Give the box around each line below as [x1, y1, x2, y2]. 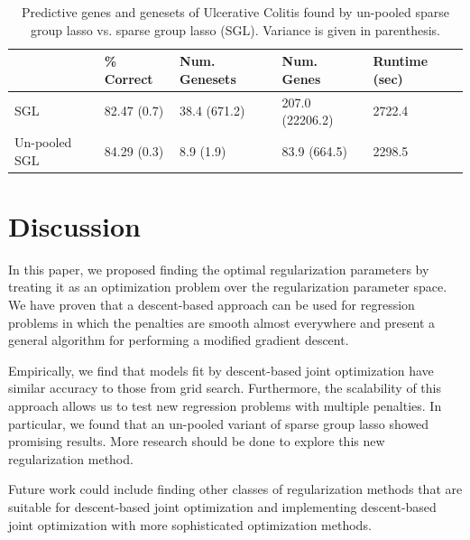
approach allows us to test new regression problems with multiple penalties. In [8, 396, 442, 415]
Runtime [373, 51, 429, 70]
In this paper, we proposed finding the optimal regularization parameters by [8, 259, 429, 278]
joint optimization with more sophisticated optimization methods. [8, 515, 372, 534]
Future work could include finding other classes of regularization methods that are [8, 479, 463, 498]
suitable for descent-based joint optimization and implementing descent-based [8, 498, 437, 516]
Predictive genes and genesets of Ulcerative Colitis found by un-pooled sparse [21, 3, 450, 21]
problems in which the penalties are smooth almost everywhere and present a [8, 312, 436, 331]
